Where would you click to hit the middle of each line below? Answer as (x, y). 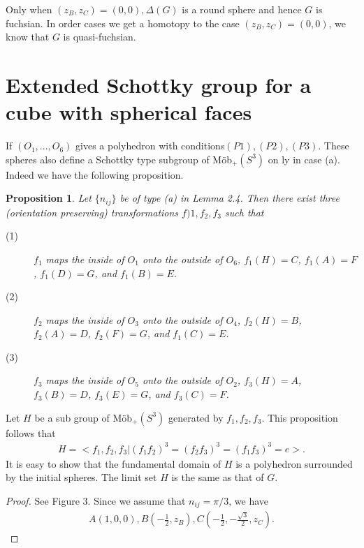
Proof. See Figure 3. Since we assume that (96, 500)
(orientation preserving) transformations (92, 212)
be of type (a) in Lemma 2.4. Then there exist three (230, 198)
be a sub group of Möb (83, 417)
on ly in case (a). (304, 159)
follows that (31, 432)
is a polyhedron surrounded (294, 463)
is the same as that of (218, 477)
